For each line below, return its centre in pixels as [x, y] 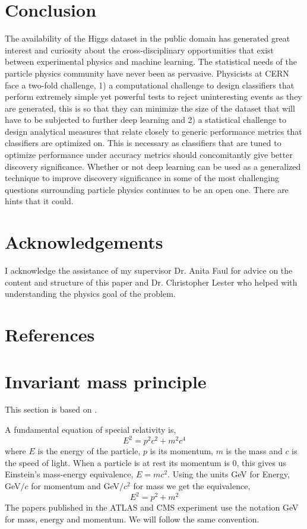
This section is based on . [51, 409]
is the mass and [254, 451]
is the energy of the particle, [89, 451]
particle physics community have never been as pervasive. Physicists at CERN [147, 73]
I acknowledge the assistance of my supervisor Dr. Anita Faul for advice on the [149, 270]
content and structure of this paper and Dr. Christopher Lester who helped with [151, 282]
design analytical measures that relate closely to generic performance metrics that [153, 131]
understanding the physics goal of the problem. [90, 294]
